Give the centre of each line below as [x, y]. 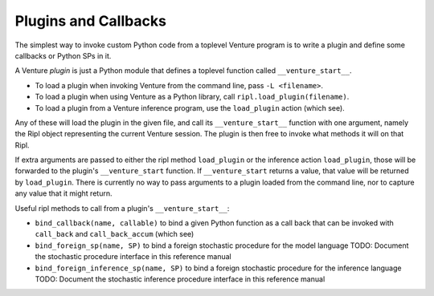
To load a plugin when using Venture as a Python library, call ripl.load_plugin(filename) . [192, 97]
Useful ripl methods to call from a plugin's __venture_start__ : [122, 208]
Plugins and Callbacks [90, 21]
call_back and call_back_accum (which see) [115, 234]
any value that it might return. [63, 193]
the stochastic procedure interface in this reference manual [133, 257]
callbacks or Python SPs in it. [63, 55]
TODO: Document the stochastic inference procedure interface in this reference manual [180, 279]
